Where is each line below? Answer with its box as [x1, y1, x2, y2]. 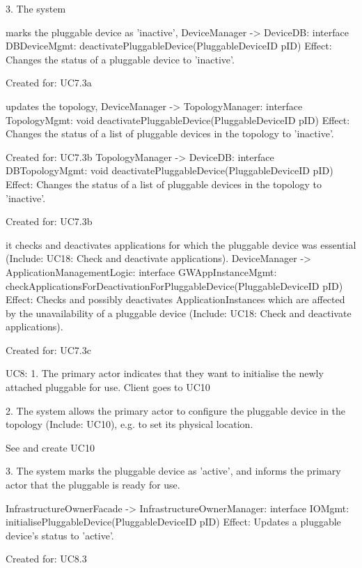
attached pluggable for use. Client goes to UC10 [6, 380, 210, 394]
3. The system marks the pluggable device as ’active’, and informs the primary [6, 463, 341, 478]
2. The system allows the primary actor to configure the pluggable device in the [6, 403, 346, 417]
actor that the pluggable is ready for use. [6, 477, 180, 492]
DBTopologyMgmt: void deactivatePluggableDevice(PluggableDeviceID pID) [6, 163, 333, 178]
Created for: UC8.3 [6, 551, 87, 566]
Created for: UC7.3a [6, 75, 92, 90]
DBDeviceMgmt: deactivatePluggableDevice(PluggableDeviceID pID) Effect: [6, 38, 332, 53]
